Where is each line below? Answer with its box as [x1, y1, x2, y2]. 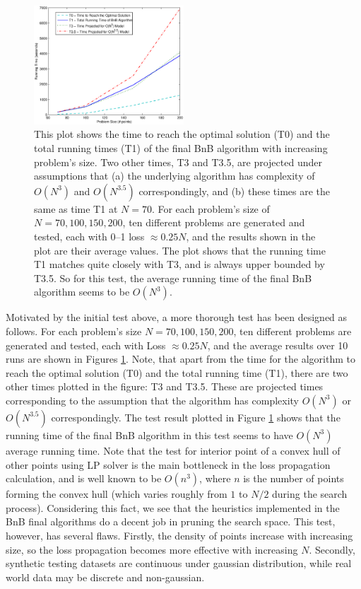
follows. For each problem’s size [6, 324, 142, 339]
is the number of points [243, 471, 344, 486]
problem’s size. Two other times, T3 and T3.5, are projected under [34, 154, 322, 169]
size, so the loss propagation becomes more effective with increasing [6, 542, 298, 556]
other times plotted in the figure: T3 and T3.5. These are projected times [6, 379, 324, 394]
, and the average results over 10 [207, 337, 348, 352]
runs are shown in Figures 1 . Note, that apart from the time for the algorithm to [6, 351, 355, 366]
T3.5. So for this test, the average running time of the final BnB [34, 270, 312, 285]
